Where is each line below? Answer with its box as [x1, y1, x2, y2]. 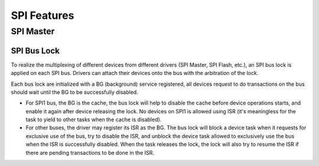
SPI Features [11, 9, 74, 22]
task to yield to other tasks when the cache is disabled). [25, 116, 162, 123]
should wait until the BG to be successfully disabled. [11, 89, 138, 96]
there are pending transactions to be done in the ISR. [25, 149, 155, 156]
